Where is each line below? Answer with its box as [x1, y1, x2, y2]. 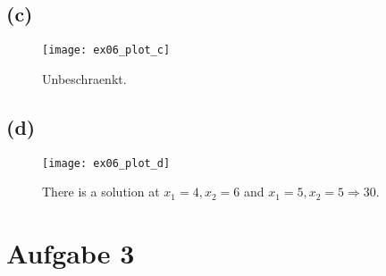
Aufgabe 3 [6, 235, 135, 272]
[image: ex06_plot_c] [42, 44, 171, 57]
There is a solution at [42, 182, 160, 201]
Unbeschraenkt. [42, 69, 127, 88]
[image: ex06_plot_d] [42, 156, 171, 170]
